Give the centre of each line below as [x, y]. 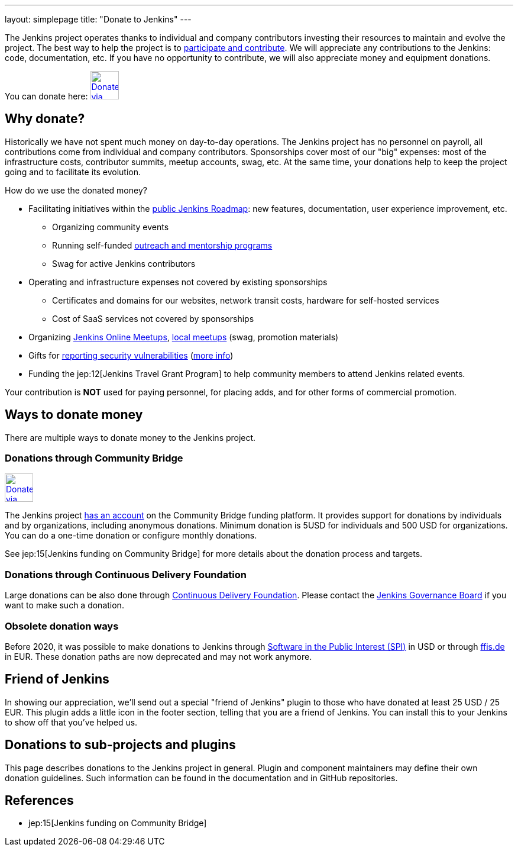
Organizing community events [111, 227]
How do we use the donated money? [76, 190]
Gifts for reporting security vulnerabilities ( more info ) [131, 355]
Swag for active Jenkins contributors [124, 263]
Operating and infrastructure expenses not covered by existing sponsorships [178, 282]
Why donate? [45, 119]
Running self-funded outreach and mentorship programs [162, 245]
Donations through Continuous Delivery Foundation [126, 574]
